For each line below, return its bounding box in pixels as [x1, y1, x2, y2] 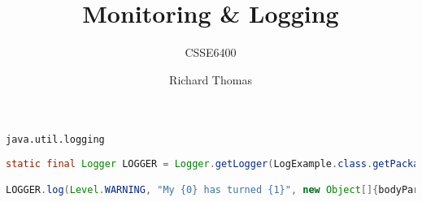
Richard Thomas [169, 71, 252, 88]
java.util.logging [6, 134, 105, 146]
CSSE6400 [185, 44, 237, 61]
